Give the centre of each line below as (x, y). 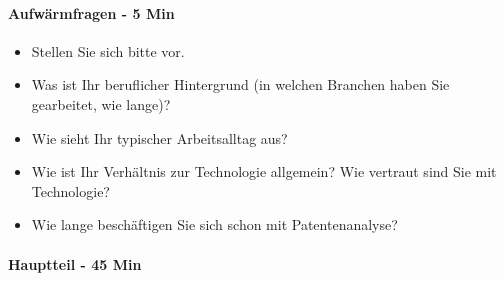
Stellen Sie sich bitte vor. (108, 50)
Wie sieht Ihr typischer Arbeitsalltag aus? (159, 137)
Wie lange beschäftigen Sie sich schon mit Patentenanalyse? (214, 224)
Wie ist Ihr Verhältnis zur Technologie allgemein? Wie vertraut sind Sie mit (264, 171)
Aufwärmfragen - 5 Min (91, 12)
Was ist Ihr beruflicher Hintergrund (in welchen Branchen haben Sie (240, 84)
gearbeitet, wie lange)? (101, 103)
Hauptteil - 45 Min (75, 263)
